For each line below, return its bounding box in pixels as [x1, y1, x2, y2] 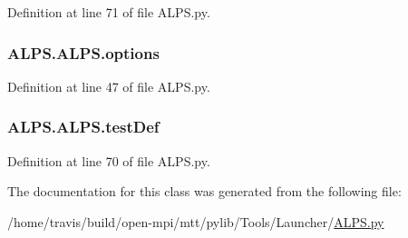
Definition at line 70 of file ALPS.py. [7, 151, 210, 170]
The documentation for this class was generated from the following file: [7, 182, 402, 201]
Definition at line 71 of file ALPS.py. [7, 3, 210, 21]
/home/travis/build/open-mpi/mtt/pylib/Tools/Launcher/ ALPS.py [7, 212, 384, 231]
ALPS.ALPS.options [7, 41, 160, 64]
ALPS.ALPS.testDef [7, 115, 160, 138]
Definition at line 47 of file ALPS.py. [7, 76, 210, 95]
